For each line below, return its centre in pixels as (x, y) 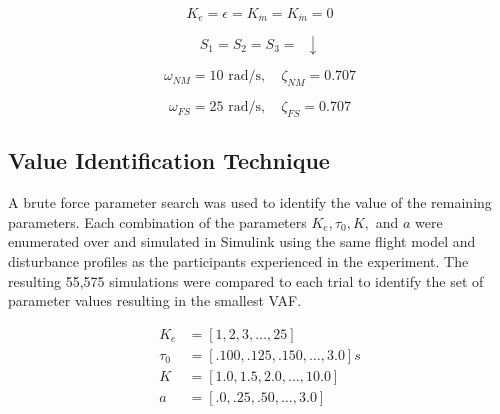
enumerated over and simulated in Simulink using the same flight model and (242, 241)
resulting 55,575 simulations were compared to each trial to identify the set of (246, 280)
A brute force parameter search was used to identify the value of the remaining (250, 202)
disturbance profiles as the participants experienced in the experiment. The (238, 261)
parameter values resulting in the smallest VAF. (155, 300)
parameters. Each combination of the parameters (157, 221)
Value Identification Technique (169, 160)
